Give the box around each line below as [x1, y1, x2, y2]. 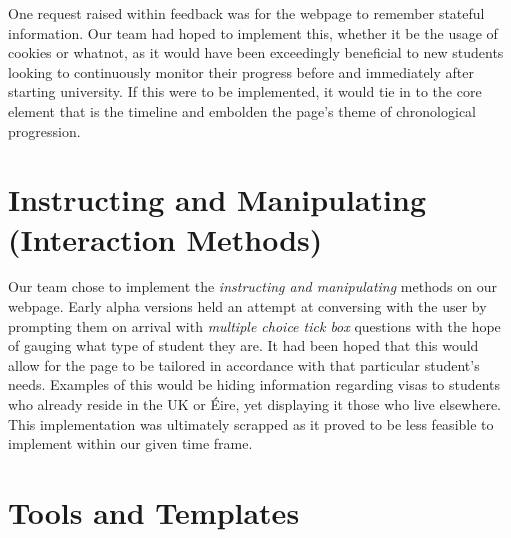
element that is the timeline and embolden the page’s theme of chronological [8, 100, 476, 121]
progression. [8, 120, 81, 141]
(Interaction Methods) [8, 218, 323, 259]
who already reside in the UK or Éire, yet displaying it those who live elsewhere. [8, 394, 502, 415]
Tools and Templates [8, 492, 300, 532]
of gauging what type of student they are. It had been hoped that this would [8, 335, 479, 356]
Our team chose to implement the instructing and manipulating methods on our [8, 276, 497, 297]
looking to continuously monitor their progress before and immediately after [8, 61, 475, 82]
